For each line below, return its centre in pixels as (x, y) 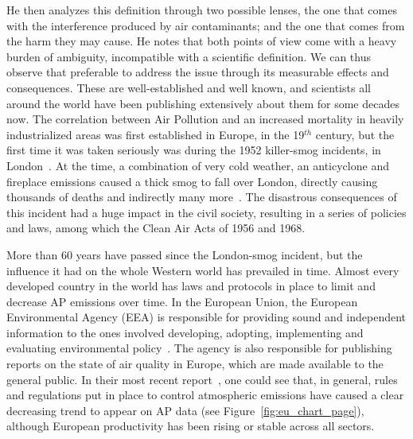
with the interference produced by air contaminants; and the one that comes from (206, 25)
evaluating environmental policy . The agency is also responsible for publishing (199, 348)
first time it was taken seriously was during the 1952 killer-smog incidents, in (194, 150)
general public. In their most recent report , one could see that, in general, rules (202, 379)
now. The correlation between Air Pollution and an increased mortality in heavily (205, 119)
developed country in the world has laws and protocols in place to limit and (191, 286)
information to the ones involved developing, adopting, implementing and (185, 332)
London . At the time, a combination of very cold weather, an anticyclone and (198, 165)
